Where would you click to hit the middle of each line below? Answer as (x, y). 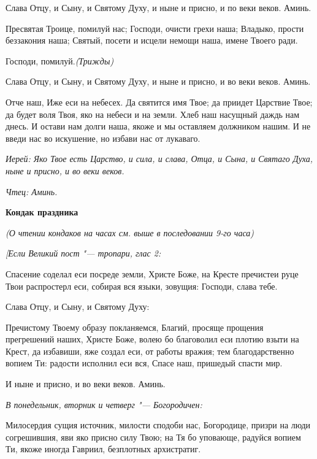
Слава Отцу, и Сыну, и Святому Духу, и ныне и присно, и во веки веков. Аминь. (158, 81)
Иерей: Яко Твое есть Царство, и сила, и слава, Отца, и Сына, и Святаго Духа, (159, 159)
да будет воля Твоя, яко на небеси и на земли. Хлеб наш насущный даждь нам (153, 114)
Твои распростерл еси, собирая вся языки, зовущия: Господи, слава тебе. (142, 286)
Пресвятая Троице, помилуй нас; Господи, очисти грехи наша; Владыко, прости (155, 28)
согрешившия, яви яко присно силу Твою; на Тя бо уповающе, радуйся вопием (153, 437)
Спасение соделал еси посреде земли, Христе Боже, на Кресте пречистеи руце (152, 273)
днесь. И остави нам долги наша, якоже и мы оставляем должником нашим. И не (158, 126)
